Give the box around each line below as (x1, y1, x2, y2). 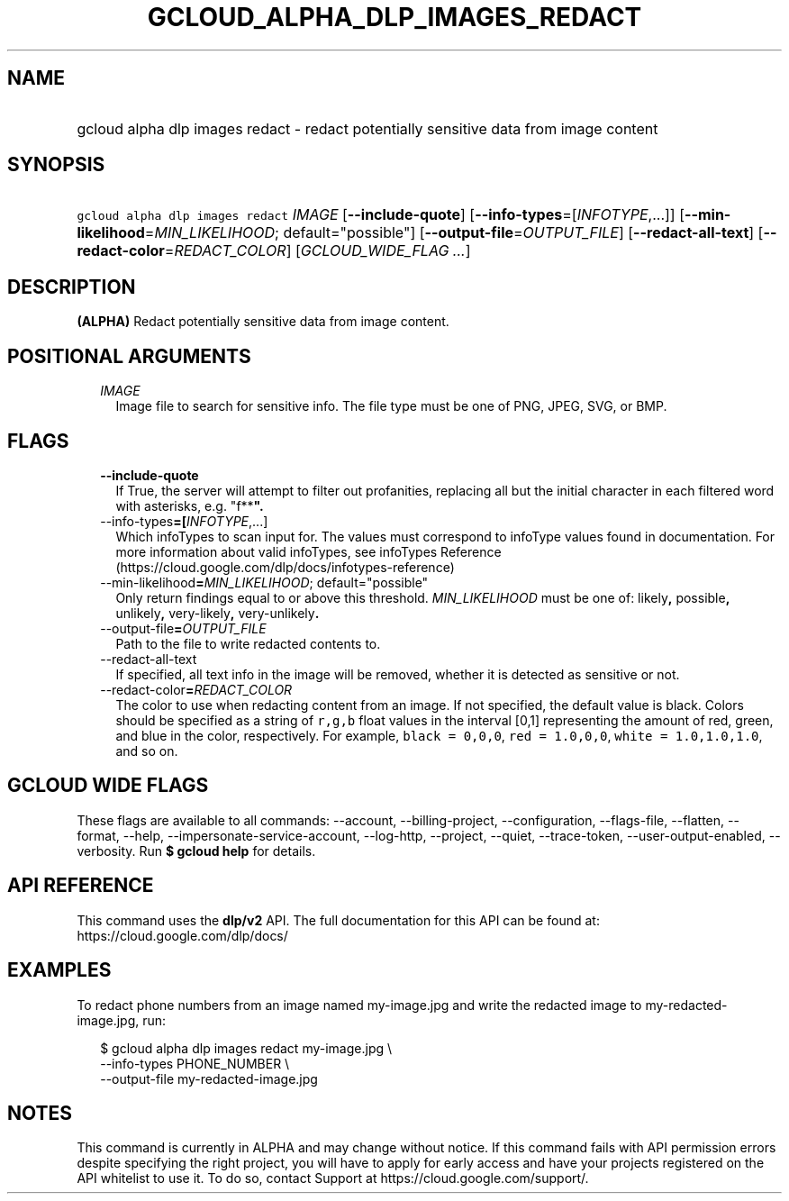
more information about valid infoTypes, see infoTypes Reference (115, 543, 502, 560)
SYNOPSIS (7, 153, 105, 177)
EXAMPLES (7, 959, 112, 982)
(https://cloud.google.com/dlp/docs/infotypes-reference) (115, 559, 455, 575)
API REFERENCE (7, 874, 154, 897)
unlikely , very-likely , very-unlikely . (115, 605, 320, 621)
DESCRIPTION (7, 275, 136, 298)
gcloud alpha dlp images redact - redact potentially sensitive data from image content (77, 119, 658, 138)
